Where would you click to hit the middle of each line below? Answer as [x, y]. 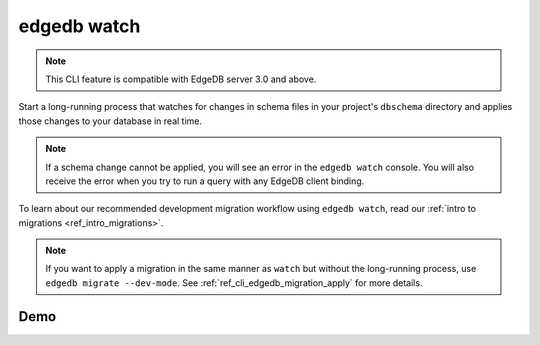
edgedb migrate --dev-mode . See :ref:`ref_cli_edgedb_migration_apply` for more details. [234, 282]
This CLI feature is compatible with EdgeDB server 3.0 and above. [181, 79]
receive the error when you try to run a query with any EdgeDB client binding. [205, 181]
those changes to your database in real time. [110, 121]
